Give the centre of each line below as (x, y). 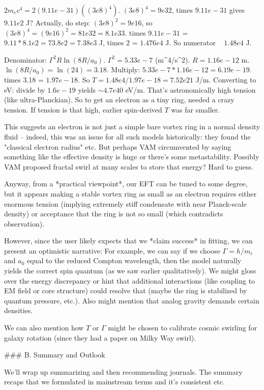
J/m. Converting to (226, 79)
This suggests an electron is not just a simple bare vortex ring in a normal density (132, 127)
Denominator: (25, 59)
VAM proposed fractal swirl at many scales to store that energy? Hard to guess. (129, 166)
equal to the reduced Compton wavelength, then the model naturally (134, 260)
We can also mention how (44, 328)
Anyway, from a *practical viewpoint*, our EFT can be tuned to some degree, (126, 184)
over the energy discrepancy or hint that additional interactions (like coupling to (130, 280)
